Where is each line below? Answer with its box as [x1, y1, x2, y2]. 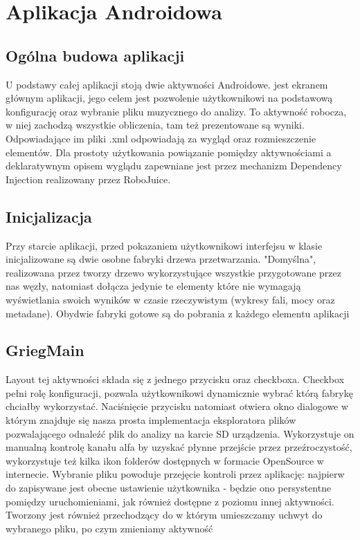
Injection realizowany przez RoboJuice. [6, 171, 171, 186]
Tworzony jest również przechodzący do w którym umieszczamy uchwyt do [6, 508, 323, 522]
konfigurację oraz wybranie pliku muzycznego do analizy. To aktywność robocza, [6, 104, 347, 118]
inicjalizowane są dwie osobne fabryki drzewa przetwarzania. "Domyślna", [6, 252, 316, 266]
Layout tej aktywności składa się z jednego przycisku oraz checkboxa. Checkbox [6, 372, 345, 387]
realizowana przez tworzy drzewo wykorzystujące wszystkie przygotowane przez [6, 265, 341, 279]
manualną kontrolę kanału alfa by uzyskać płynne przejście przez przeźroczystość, [6, 440, 352, 454]
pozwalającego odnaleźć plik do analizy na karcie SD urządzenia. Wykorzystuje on [6, 426, 354, 440]
